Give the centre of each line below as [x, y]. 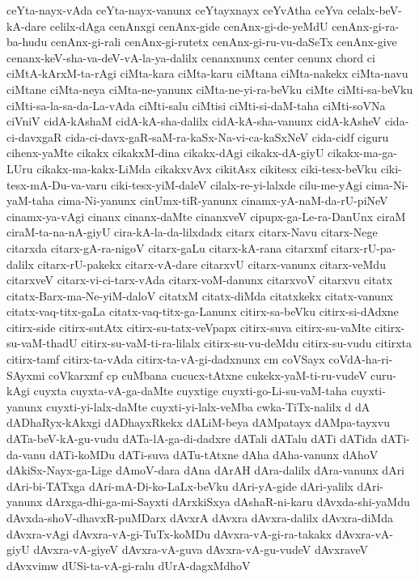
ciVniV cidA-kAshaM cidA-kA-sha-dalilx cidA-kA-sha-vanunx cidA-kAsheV [194, 121]
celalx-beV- [375, 10]
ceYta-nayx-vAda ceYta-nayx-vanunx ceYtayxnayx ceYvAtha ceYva [175, 10]
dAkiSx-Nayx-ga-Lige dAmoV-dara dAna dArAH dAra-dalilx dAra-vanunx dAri [206, 470]
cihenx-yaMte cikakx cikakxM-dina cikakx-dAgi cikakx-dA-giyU [165, 153]
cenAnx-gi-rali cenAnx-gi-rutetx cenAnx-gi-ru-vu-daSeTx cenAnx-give [224, 42]
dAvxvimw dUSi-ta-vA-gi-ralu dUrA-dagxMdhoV [129, 565]
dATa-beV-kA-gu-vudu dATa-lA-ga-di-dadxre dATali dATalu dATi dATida [192, 439]
